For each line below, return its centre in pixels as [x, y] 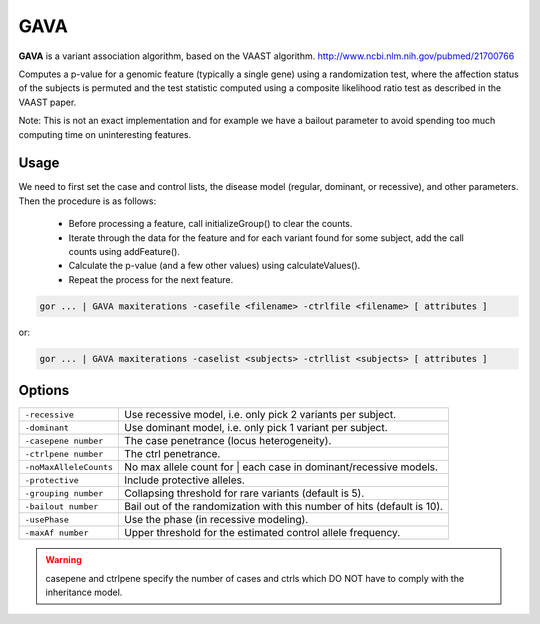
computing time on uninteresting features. [105, 134]
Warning [63, 560]
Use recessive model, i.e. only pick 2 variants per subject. [260, 415]
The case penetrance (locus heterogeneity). [228, 441]
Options [44, 390]
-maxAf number [56, 532]
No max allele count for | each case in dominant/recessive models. [281, 467]
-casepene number [64, 440]
